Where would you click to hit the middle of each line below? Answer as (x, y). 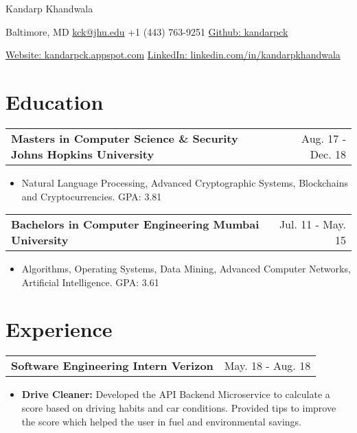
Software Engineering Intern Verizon (112, 366)
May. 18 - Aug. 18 (267, 366)
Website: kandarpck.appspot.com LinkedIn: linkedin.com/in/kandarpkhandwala (173, 55)
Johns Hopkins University (83, 154)
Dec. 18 (328, 154)
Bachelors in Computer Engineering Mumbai (135, 224)
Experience (59, 329)
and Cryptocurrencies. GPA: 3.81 (92, 196)
